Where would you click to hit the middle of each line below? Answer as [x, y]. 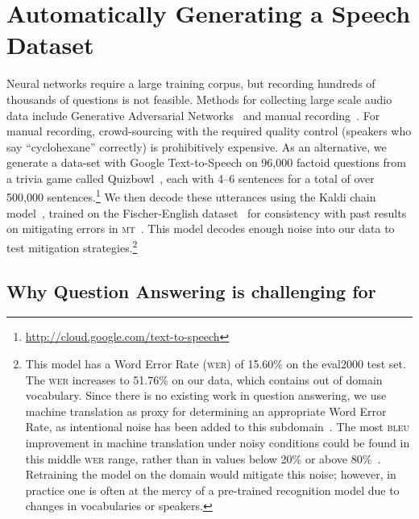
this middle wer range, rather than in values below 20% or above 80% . [203, 458]
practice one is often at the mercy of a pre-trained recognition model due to [212, 490]
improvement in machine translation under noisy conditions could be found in [218, 442]
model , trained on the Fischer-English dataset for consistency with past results [207, 212]
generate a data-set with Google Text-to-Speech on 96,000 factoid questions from [206, 162]
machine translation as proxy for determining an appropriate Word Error [206, 411]
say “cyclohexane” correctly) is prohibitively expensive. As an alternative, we [197, 146]
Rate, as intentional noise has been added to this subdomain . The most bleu [218, 427]
